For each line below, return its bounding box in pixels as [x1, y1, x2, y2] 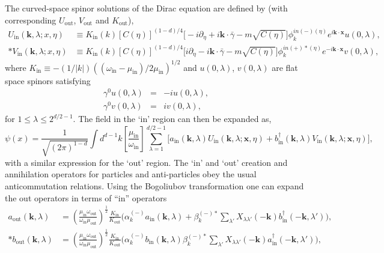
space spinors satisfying [5, 74, 91, 87]
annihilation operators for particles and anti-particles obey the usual [5, 168, 257, 180]
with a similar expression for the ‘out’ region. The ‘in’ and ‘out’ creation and [5, 156, 288, 168]
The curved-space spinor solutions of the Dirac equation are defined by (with [5, 2, 288, 14]
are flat [272, 61, 298, 73]
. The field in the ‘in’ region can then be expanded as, [73, 112, 272, 125]
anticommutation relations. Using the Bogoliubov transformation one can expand [5, 180, 304, 192]
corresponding [5, 13, 56, 26]
